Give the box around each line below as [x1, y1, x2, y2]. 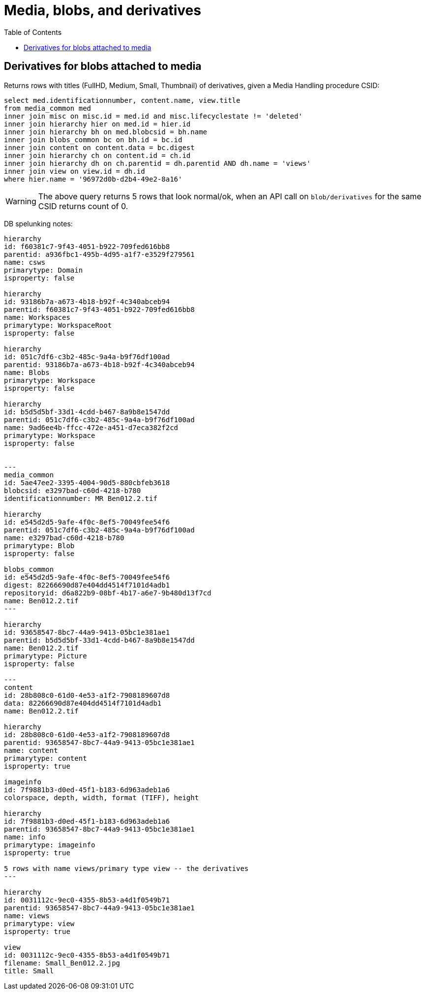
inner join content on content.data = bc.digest [4, 143, 195, 152]
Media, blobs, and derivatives [4, 2, 201, 19]
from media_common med [4, 104, 91, 112]
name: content [4, 746, 58, 754]
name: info [4, 833, 46, 841]
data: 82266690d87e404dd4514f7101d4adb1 [4, 699, 162, 707]
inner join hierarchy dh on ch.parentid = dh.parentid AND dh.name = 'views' [4, 159, 311, 167]
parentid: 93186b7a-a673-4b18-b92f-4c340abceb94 [4, 360, 195, 369]
